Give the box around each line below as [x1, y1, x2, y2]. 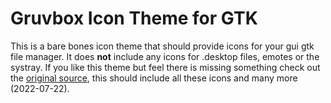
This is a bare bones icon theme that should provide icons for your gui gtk [10, 40, 315, 52]
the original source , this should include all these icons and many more [10, 72, 298, 84]
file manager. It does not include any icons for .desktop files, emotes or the [10, 50, 320, 62]
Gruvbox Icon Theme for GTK [10, 7, 258, 30]
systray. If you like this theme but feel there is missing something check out [10, 61, 321, 73]
